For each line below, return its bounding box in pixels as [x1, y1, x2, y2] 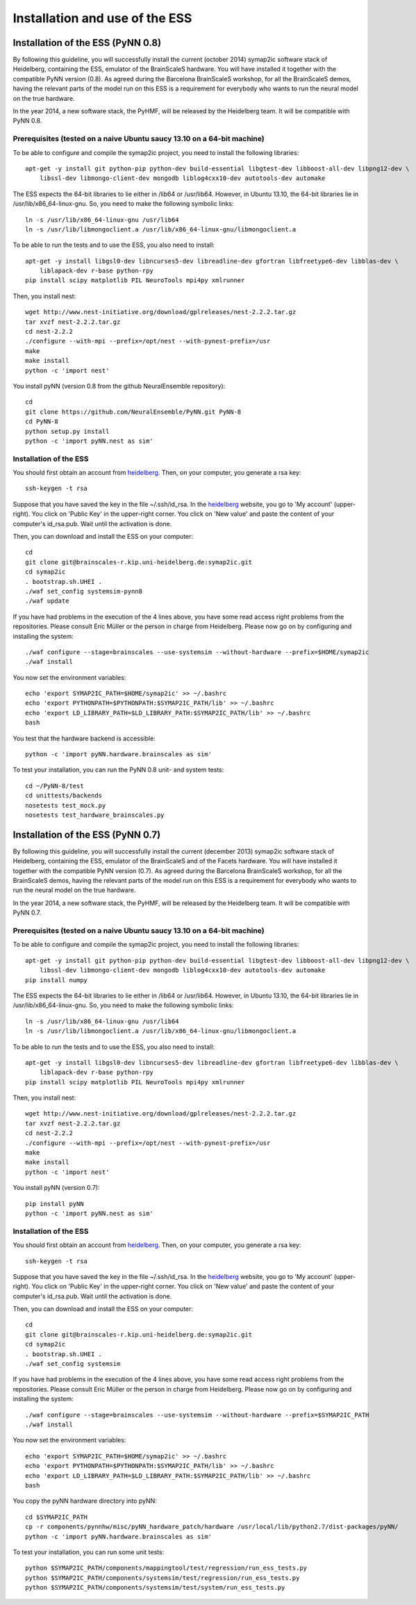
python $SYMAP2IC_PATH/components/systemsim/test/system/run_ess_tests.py [25, 1583, 285, 1592]
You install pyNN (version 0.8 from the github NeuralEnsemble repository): [13, 382, 226, 390]
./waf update [25, 597, 69, 605]
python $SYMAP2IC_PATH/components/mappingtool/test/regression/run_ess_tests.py [25, 1564, 308, 1572]
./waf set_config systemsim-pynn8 [25, 587, 142, 595]
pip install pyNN [25, 1200, 84, 1207]
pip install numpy [25, 976, 88, 984]
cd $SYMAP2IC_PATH [25, 1513, 88, 1521]
